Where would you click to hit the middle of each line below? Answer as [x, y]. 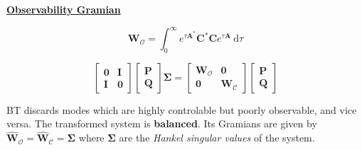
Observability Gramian [64, 9]
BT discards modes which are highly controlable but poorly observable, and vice [182, 109]
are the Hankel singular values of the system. [217, 138]
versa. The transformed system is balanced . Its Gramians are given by [162, 123]
